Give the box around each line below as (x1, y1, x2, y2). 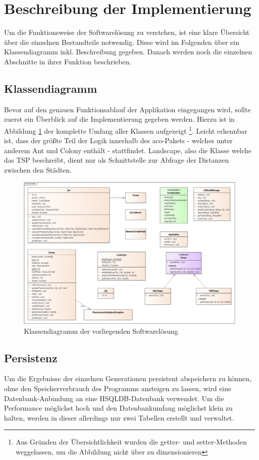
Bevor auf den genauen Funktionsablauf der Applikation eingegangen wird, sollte (4, 104, 251, 114)
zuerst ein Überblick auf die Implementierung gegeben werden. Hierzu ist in (4, 114, 235, 124)
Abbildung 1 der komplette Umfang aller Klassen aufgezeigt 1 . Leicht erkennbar (4, 124, 248, 136)
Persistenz (4, 350, 58, 365)
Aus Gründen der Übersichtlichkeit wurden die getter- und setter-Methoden (15, 437, 247, 447)
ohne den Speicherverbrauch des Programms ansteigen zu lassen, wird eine (4, 383, 232, 393)
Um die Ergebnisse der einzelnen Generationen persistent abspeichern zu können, (4, 373, 252, 384)
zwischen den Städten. (4, 164, 72, 175)
